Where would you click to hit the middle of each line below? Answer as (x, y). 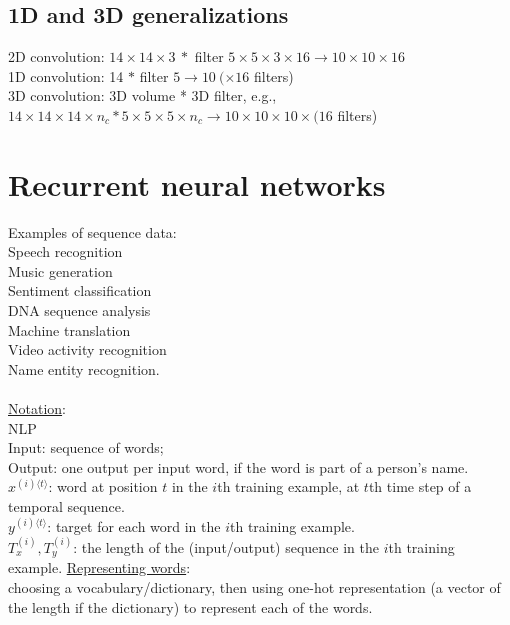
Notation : (37, 408)
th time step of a (420, 486)
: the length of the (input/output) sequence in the (226, 546)
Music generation (60, 270)
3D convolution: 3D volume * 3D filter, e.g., (142, 95)
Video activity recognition (87, 349)
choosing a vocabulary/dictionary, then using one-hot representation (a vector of (254, 587)
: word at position (103, 486)
